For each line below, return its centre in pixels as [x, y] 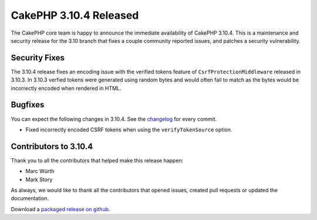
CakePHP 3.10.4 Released [75, 15]
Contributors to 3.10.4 [52, 146]
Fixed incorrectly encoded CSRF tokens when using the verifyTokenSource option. [129, 130]
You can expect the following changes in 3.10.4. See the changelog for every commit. [114, 119]
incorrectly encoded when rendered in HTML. [66, 88]
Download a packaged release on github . [61, 209]
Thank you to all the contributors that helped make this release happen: [97, 160]
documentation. [30, 198]
